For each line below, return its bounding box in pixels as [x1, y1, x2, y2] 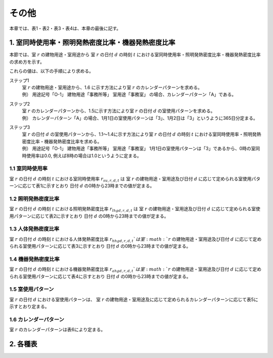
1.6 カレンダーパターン [9, 316, 64, 323]
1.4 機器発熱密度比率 [9, 255, 60, 262]
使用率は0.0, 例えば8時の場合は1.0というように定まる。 [26, 152, 142, 159]
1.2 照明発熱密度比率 [9, 195, 60, 202]
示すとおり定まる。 [9, 303, 50, 309]
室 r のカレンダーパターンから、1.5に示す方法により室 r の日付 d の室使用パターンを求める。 [22, 108, 215, 114]
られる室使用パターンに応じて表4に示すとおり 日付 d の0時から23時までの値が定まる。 [9, 273, 191, 279]
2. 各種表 [9, 340, 37, 348]
